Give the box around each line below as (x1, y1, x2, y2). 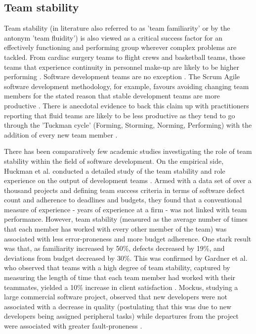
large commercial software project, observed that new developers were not (4, 291, 227, 302)
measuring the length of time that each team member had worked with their (4, 272, 236, 283)
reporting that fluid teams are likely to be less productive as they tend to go (4, 110, 235, 120)
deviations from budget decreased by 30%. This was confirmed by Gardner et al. (4, 252, 248, 263)
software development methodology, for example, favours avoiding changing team (4, 81, 249, 91)
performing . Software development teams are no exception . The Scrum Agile (4, 71, 240, 82)
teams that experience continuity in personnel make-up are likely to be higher (4, 61, 239, 72)
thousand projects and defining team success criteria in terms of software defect (4, 185, 245, 195)
